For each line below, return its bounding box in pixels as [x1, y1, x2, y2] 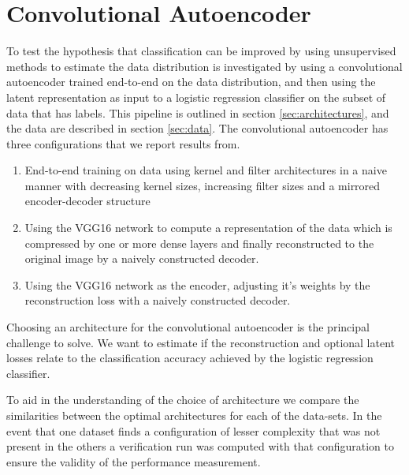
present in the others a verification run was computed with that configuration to [6, 438, 395, 454]
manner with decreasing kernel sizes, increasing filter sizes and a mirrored [24, 177, 381, 193]
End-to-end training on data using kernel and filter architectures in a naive [24, 162, 387, 178]
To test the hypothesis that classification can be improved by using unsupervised [6, 43, 396, 59]
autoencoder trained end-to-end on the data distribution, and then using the [6, 73, 376, 90]
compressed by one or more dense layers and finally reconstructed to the [24, 234, 374, 251]
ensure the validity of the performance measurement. [6, 453, 261, 469]
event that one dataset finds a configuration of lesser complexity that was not [6, 422, 381, 439]
